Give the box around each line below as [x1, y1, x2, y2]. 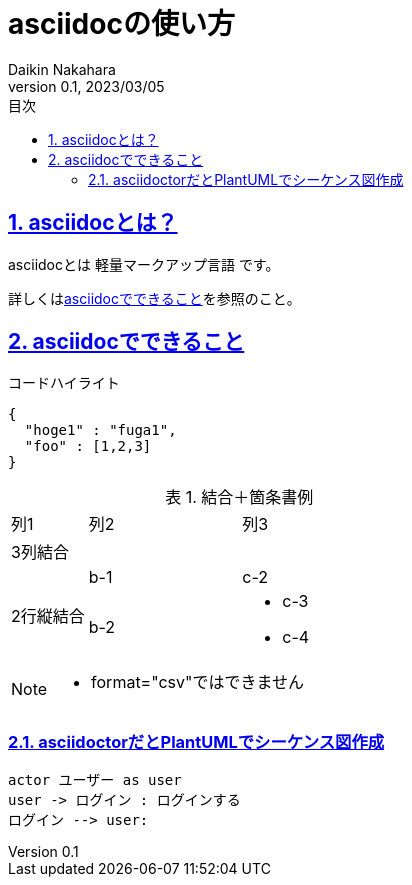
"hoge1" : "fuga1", [24, 422, 177, 439]
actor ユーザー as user [8, 772, 182, 789]
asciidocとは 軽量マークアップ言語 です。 [8, 255, 280, 273]
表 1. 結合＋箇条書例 [165, 487, 314, 508]
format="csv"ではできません [91, 672, 304, 693]
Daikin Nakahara [8, 60, 116, 78]
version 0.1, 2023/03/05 [8, 77, 165, 95]
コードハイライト [8, 374, 120, 392]
